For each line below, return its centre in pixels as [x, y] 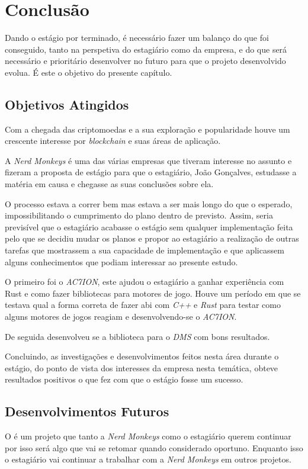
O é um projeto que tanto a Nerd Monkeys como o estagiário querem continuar [148, 436]
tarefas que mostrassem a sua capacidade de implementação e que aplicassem [145, 250]
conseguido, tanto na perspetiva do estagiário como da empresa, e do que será [146, 49]
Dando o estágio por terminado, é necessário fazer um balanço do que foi [137, 38]
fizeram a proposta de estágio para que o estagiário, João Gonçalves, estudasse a [151, 172]
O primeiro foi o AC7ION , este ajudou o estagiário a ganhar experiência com [145, 282]
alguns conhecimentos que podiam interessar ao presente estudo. [121, 261]
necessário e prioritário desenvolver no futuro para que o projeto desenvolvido [145, 61]
